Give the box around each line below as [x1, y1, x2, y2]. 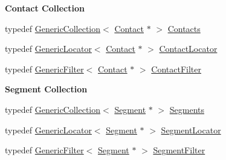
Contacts [167, 22, 201, 34]
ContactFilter [151, 62, 201, 75]
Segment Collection [5, 83, 88, 95]
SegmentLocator [161, 123, 221, 136]
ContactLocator [159, 42, 218, 55]
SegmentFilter [153, 144, 205, 156]
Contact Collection [5, 2, 85, 14]
